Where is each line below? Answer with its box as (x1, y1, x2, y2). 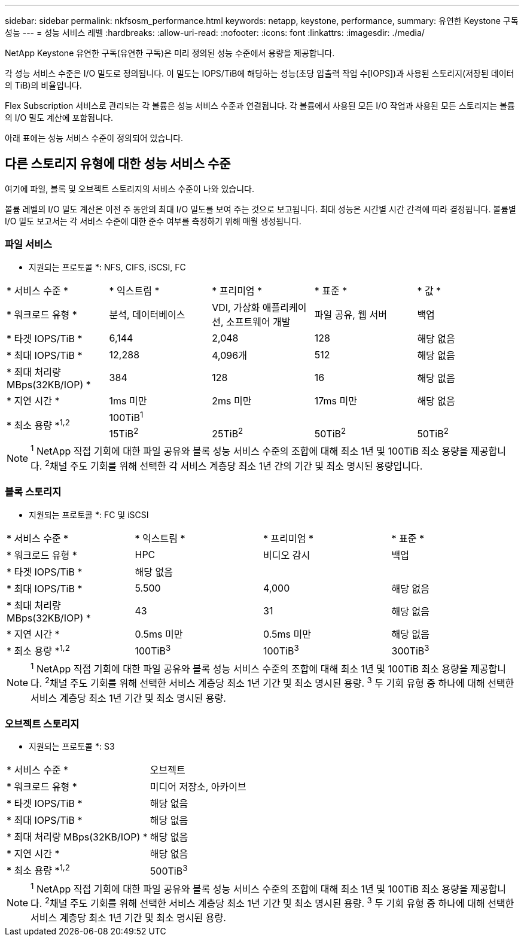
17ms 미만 (314, 394, 357, 407)
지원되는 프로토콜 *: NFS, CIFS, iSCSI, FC (29, 261, 186, 272)
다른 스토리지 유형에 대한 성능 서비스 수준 (5, 156, 231, 172)
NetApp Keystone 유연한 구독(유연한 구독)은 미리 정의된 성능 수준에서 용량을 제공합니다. (5, 48, 335, 58)
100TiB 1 (109, 409, 144, 424)
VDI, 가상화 (212, 301, 260, 313)
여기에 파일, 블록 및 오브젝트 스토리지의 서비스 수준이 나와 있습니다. (5, 183, 255, 194)
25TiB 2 (212, 425, 243, 440)
